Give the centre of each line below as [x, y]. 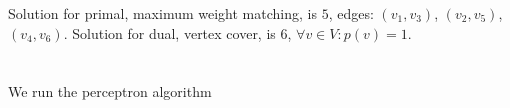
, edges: [351, 13]
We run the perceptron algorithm [110, 91]
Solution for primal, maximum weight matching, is [162, 13]
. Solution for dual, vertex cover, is [169, 32]
